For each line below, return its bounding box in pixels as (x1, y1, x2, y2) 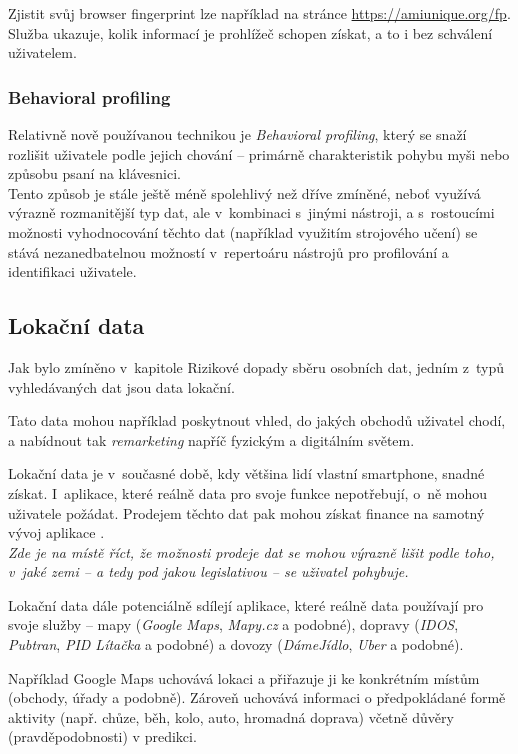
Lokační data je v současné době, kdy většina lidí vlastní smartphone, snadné (8, 463, 485, 484)
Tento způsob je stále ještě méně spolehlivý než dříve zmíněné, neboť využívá (8, 182, 481, 203)
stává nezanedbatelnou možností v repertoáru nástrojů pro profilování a (8, 241, 449, 262)
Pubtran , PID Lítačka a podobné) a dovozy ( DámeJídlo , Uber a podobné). (8, 634, 464, 655)
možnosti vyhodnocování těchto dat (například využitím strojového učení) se (8, 221, 478, 242)
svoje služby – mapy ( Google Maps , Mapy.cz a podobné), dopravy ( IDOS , (8, 614, 459, 635)
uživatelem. (8, 42, 77, 63)
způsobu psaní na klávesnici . (8, 163, 181, 184)
